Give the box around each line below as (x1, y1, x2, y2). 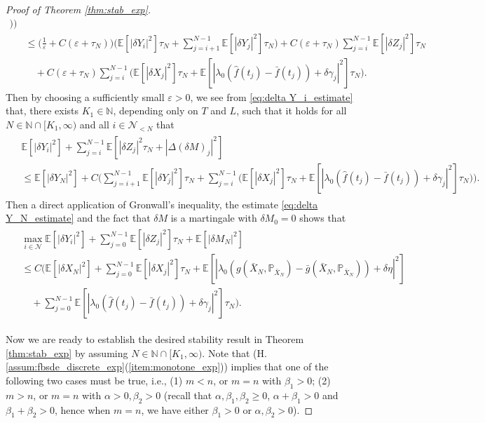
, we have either (141, 402, 209, 417)
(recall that (163, 387, 212, 402)
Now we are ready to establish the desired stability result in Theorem (6, 332, 304, 347)
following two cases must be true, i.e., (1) (6, 373, 183, 388)
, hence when (55, 402, 111, 417)
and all (79, 116, 109, 131)
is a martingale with (170, 210, 257, 225)
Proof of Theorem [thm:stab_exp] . (6, 2, 151, 16)
